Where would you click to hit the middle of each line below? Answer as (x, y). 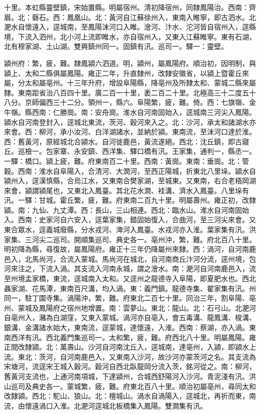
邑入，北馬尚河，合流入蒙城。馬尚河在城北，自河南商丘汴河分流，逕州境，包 (130, 258)
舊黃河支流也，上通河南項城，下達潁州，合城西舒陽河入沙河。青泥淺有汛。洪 (130, 376)
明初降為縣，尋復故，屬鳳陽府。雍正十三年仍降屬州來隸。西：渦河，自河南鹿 (130, 249)
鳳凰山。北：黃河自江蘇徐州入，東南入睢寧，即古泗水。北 (161, 17)
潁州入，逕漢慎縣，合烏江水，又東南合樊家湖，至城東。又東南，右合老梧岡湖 (130, 181)
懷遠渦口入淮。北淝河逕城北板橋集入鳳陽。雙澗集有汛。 (116, 405)
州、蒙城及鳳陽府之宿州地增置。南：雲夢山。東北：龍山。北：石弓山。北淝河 (130, 307)
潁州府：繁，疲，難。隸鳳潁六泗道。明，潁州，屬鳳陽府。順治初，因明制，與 (130, 63)
